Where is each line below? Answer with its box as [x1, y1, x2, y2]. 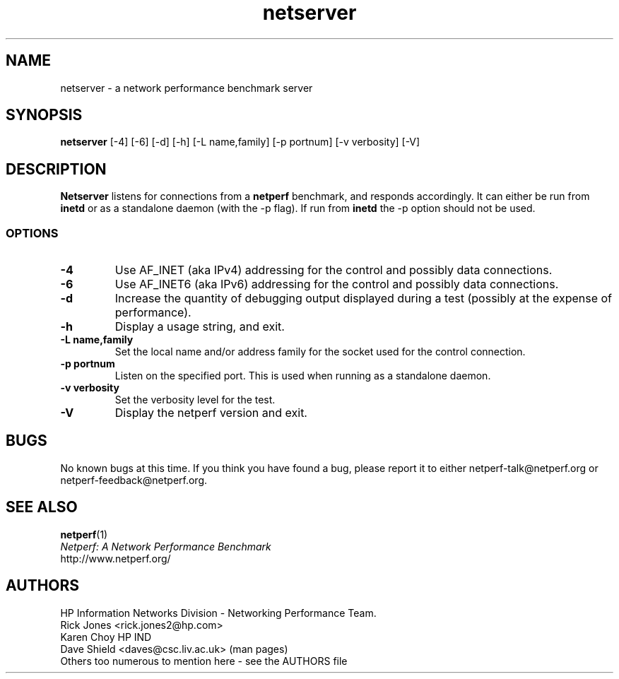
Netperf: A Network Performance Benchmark [60, 540, 271, 553]
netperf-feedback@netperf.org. [60, 473, 208, 486]
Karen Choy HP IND [60, 630, 152, 643]
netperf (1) [60, 528, 108, 541]
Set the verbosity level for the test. [114, 394, 276, 406]
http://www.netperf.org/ [60, 552, 171, 565]
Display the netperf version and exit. [114, 406, 307, 420]
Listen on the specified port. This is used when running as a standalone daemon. [114, 370, 491, 382]
